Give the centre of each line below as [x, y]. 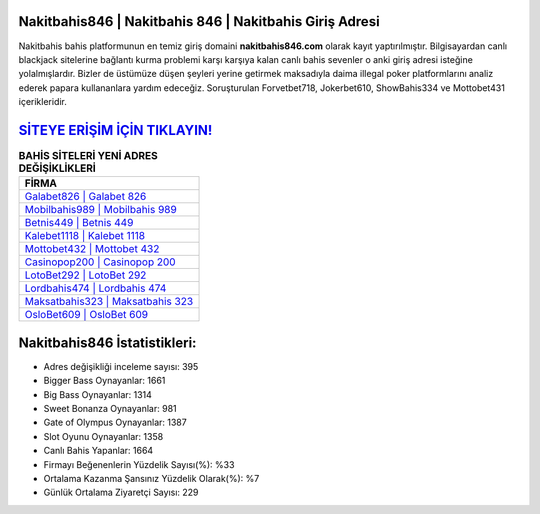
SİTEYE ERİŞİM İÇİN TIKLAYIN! [115, 130]
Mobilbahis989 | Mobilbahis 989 [100, 210]
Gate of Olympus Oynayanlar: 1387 [115, 422]
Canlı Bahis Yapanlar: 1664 [98, 451]
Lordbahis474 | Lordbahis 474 [95, 288]
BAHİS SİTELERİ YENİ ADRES [88, 156]
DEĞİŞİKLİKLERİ [57, 168]
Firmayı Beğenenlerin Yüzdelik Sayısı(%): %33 [139, 464]
